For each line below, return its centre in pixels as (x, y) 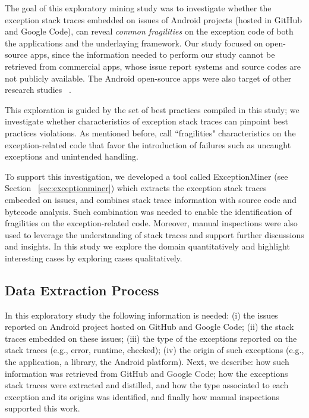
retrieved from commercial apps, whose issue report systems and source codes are (153, 66)
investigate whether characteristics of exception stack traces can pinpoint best (146, 121)
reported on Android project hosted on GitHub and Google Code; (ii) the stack (149, 327)
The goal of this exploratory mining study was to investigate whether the (138, 8)
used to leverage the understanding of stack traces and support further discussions (154, 234)
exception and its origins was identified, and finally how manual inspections (142, 396)
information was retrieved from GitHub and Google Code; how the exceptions (146, 373)
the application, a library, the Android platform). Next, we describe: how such (147, 362)
